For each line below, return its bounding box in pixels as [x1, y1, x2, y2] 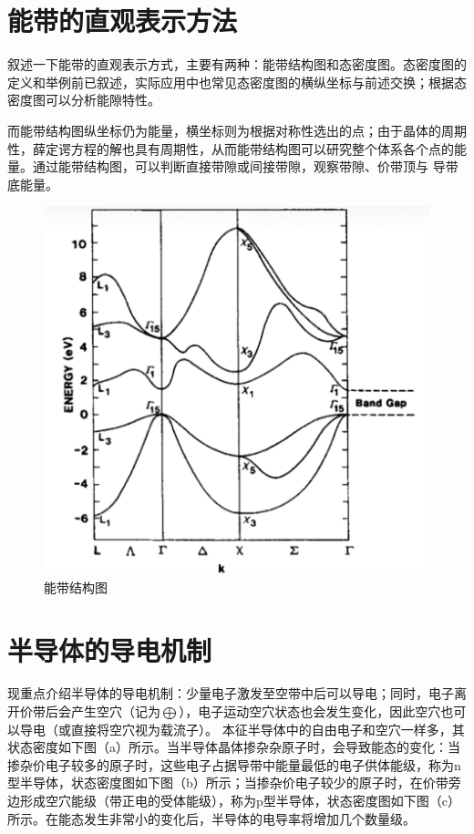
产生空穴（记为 [70, 702, 160, 721]
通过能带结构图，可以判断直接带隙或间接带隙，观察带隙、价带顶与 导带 [32, 157, 459, 176]
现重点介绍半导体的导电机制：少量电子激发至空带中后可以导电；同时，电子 [7, 684, 454, 703]
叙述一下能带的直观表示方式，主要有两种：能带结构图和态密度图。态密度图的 [7, 55, 467, 74]
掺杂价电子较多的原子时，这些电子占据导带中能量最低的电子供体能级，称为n [7, 755, 461, 774]
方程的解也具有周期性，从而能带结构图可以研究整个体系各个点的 [70, 139, 454, 158]
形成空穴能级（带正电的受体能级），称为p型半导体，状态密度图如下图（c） [19, 791, 460, 810]
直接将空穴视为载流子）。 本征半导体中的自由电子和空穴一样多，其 [70, 719, 465, 738]
